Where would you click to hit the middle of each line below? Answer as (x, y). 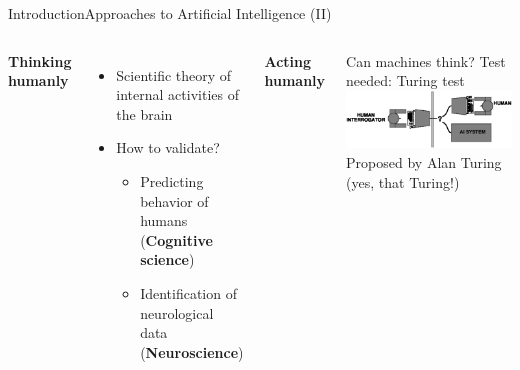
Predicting (172, 180)
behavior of (174, 200)
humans (164, 220)
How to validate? (168, 147)
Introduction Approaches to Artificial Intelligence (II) (170, 13)
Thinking (40, 60)
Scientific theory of (174, 74)
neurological (177, 312)
